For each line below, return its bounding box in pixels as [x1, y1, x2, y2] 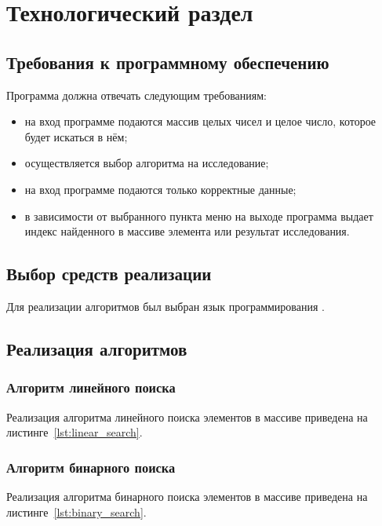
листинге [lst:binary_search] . [6, 503, 147, 520]
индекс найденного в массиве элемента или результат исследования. [24, 223, 350, 239]
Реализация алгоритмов [6, 336, 187, 360]
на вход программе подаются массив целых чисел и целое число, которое [24, 113, 377, 130]
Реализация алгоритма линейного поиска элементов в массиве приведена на [6, 408, 368, 425]
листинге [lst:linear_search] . [6, 424, 143, 440]
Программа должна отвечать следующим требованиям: [6, 86, 267, 103]
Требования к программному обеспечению [6, 49, 329, 74]
